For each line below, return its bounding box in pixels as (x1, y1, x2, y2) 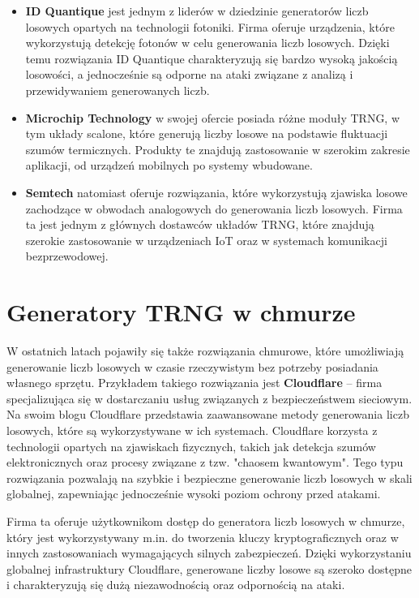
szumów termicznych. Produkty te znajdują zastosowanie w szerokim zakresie (25, 140, 410, 157)
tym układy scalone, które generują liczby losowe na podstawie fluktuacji (25, 125, 388, 142)
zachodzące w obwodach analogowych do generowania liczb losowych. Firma (25, 200, 403, 217)
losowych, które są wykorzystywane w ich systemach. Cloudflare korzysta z (6, 422, 378, 438)
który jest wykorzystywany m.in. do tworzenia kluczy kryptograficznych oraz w (6, 528, 399, 545)
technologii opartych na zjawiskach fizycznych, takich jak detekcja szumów (6, 437, 376, 454)
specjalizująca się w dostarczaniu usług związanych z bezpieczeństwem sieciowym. (6, 389, 413, 407)
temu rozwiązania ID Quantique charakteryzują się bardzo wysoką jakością (25, 49, 398, 67)
